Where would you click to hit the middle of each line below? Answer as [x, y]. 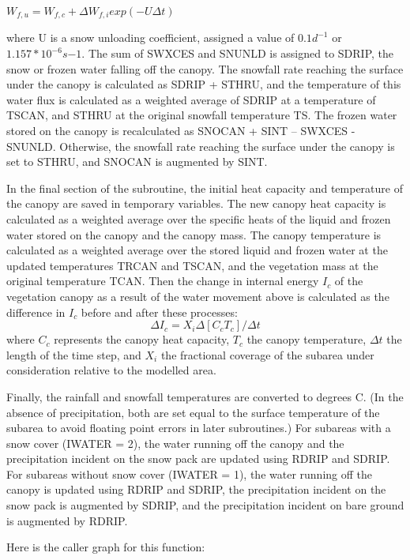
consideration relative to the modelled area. [111, 370]
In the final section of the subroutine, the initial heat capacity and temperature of [205, 188]
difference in [36, 312]
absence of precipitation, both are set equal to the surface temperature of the [193, 412]
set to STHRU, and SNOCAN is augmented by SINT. [137, 162]
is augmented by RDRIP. [67, 520]
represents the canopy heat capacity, [142, 339]
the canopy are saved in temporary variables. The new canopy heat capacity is [196, 203]
